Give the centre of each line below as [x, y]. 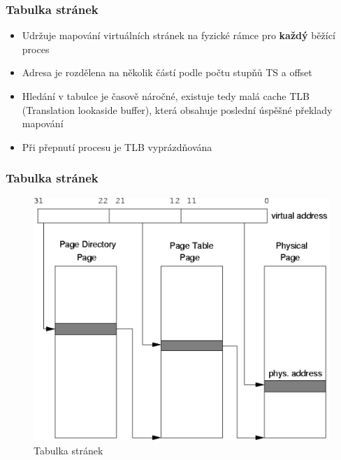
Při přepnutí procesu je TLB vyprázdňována [117, 146]
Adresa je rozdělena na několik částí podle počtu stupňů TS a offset [167, 72]
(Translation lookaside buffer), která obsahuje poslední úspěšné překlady [177, 109]
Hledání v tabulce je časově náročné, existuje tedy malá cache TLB [166, 96]
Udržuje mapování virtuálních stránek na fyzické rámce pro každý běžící [179, 35]
